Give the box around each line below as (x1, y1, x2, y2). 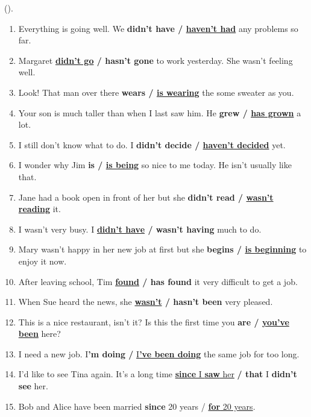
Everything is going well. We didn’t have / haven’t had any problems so (18, 22, 298, 34)
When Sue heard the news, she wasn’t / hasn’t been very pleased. (18, 295, 273, 308)
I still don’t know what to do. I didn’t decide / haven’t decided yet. (18, 138, 286, 151)
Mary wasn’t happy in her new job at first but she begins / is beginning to (18, 243, 307, 256)
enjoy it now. (18, 254, 67, 267)
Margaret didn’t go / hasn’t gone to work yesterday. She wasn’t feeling (18, 54, 293, 66)
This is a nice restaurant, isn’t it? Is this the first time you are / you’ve (18, 315, 289, 328)
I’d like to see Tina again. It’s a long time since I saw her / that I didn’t (18, 368, 297, 380)
